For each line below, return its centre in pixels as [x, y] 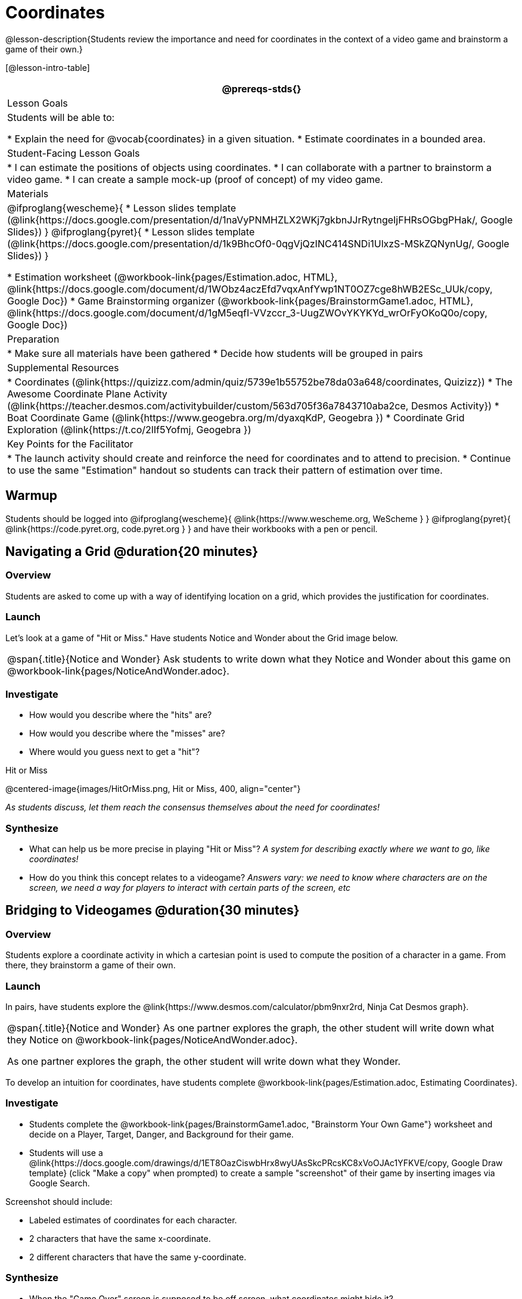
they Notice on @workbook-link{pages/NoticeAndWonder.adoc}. [153, 1040]
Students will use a [66, 1152]
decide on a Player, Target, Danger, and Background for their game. [161, 1134]
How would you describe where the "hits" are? [121, 715]
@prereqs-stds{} [262, 88]
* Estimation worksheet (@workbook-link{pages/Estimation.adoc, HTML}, [173, 277]
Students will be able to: [61, 117]
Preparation [33, 339]
